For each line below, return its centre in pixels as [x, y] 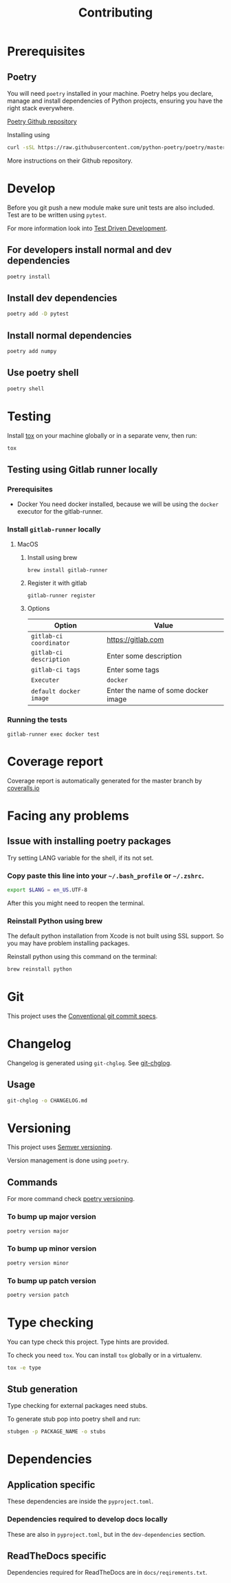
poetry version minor [38, 1263]
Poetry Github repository [42, 121]
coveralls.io [23, 788]
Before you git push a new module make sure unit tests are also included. [111, 208]
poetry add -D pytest [38, 314]
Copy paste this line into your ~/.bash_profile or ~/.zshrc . [106, 876]
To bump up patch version [52, 1280]
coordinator [50, 643]
